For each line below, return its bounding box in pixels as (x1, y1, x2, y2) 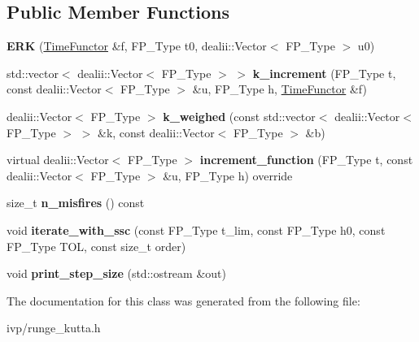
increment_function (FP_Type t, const (199, 151, 413, 168)
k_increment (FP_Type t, (252, 64, 396, 81)
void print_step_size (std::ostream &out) (7, 265, 226, 282)
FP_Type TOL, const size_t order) (7, 237, 186, 254)
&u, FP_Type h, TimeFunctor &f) (192, 80, 367, 97)
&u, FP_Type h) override (163, 167, 293, 184)
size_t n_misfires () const (7, 194, 145, 211)
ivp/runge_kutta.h (7, 319, 101, 336)
